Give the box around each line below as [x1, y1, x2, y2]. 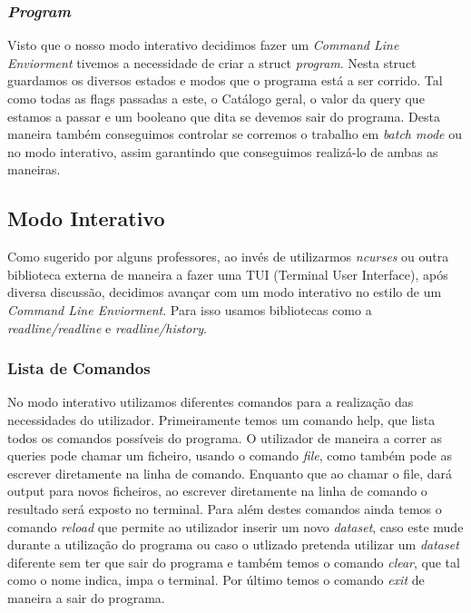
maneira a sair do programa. [7, 588, 165, 607]
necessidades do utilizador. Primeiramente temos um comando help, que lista [7, 410, 436, 429]
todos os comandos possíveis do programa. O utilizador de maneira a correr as [7, 428, 443, 447]
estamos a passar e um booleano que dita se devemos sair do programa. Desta [7, 106, 440, 125]
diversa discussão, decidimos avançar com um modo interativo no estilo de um [7, 282, 442, 302]
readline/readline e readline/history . [7, 318, 207, 337]
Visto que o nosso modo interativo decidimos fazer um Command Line [7, 35, 399, 54]
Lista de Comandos [7, 357, 151, 380]
